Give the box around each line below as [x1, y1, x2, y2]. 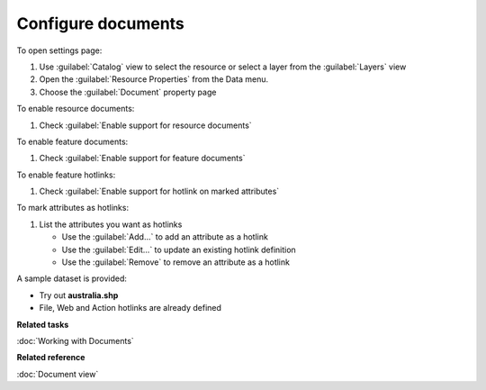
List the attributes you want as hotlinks [39, 219, 183, 230]
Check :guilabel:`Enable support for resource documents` [39, 120, 252, 131]
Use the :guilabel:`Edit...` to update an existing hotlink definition [61, 244, 296, 255]
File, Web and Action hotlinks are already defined [39, 303, 222, 313]
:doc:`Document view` [16, 368, 99, 379]
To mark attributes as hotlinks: [16, 203, 130, 213]
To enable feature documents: [16, 136, 129, 147]
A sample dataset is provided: [16, 273, 128, 284]
